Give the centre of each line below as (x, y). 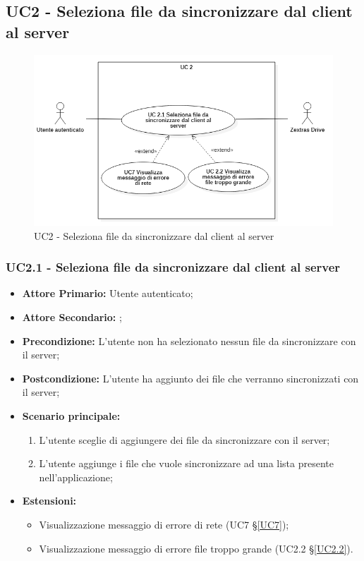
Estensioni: (49, 501)
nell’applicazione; (76, 477)
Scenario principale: (71, 416)
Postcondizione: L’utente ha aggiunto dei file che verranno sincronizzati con (190, 378)
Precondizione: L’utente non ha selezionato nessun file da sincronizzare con (189, 340)
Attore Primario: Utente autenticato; (108, 293)
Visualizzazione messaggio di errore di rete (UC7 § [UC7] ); (164, 524)
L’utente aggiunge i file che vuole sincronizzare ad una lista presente (187, 463)
